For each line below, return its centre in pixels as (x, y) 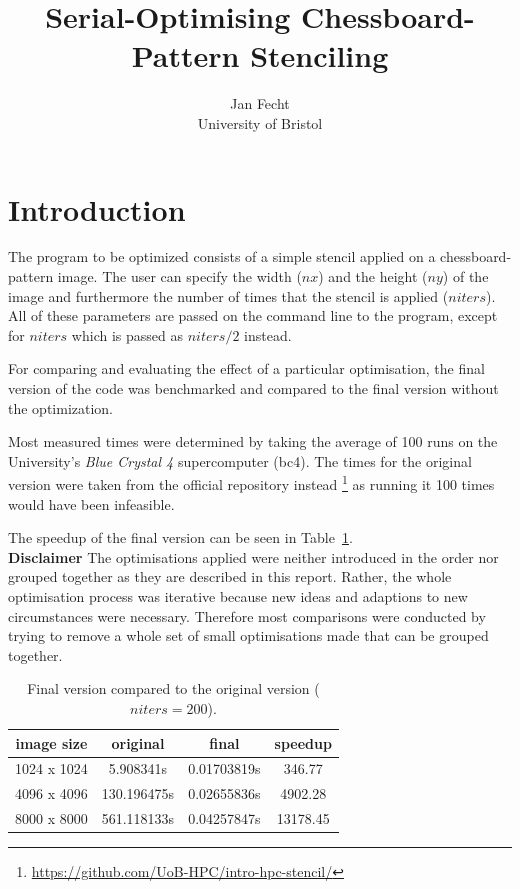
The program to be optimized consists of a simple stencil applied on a (222, 256)
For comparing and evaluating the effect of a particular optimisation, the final (246, 368)
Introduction (97, 208)
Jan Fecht (260, 103)
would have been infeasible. (91, 503)
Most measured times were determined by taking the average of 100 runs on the (253, 441)
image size (51, 742)
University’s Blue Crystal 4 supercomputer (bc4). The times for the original (240, 460)
